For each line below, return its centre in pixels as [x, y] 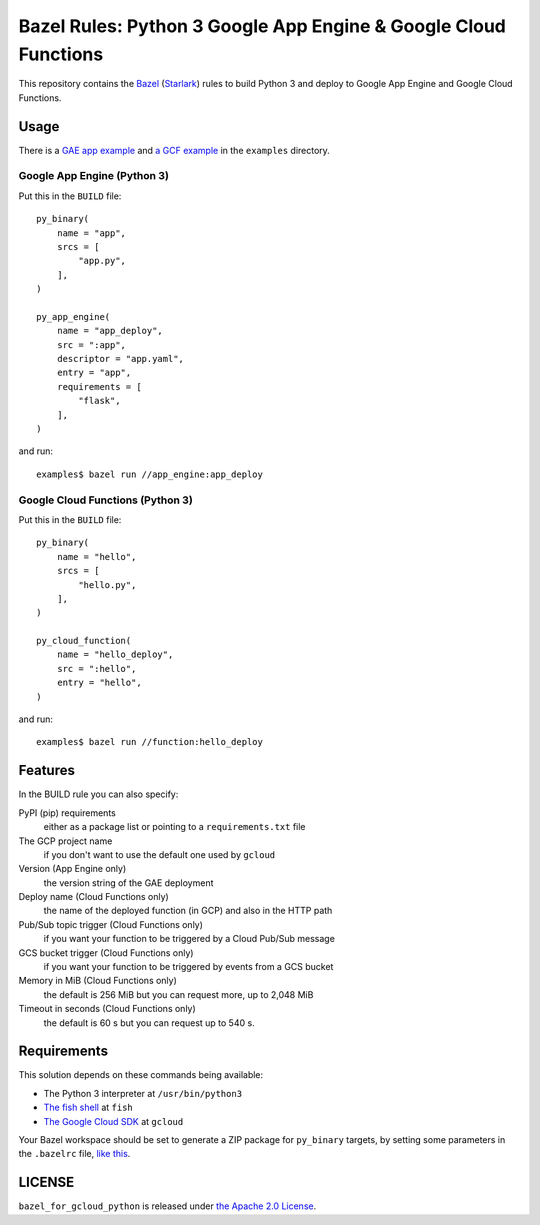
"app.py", [102, 261]
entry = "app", [94, 373]
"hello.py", [107, 584]
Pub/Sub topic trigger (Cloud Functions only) [111, 924]
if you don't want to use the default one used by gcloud [159, 854]
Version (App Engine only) [72, 869]
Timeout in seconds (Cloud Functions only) [107, 1009]
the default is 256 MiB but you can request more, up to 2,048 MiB [178, 994]
